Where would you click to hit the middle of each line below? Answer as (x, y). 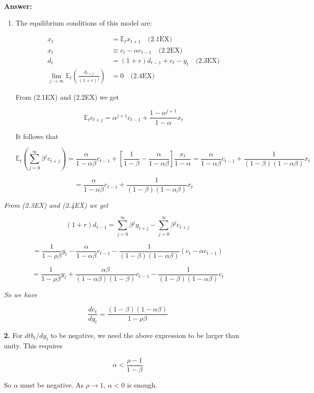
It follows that (37, 136)
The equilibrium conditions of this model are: (84, 22)
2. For (13, 335)
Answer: (18, 6)
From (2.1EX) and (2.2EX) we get (67, 97)
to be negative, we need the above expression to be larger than (145, 335)
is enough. (142, 384)
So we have (21, 294)
